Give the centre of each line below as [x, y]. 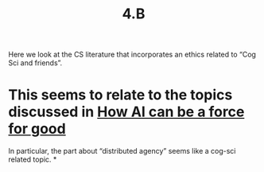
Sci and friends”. [35, 63]
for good [37, 129]
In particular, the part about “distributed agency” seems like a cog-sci [122, 151]
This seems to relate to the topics [120, 95]
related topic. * [33, 159]
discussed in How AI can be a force [126, 112]
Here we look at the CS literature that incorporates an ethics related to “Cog [132, 55]
